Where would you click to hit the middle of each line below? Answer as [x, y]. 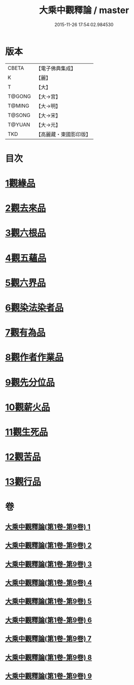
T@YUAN [19, 125]
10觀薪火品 [27, 407]
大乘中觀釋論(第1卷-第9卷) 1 [48, 526]
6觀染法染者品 [34, 308]
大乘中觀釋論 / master [84, 10]
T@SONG [19, 115]
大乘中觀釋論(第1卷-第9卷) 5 [48, 601]
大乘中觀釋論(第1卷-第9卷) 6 [48, 620]
